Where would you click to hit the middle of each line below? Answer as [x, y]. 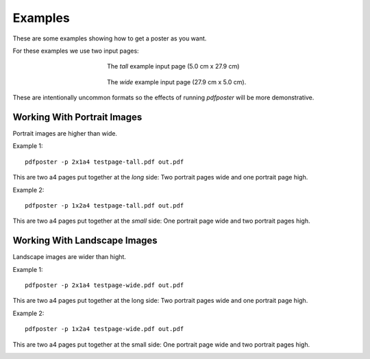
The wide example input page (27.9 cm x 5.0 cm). [177, 82]
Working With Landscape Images [85, 241]
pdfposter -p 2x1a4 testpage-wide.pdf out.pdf [104, 285]
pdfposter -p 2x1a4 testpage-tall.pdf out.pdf [104, 162]
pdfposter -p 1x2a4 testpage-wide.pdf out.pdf [104, 329]
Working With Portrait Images [77, 117]
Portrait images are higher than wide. [65, 134]
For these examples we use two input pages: [76, 51]
